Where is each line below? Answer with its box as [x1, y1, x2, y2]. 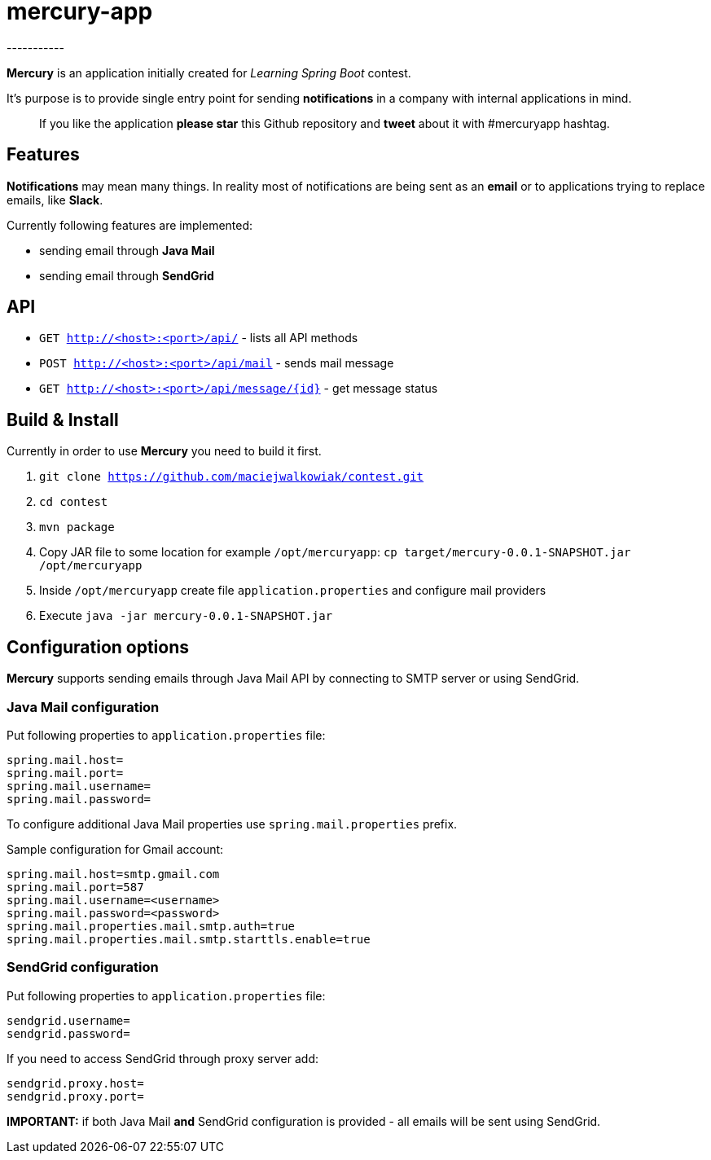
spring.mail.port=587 [7, 880, 144, 894]
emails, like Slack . [7, 192, 103, 207]
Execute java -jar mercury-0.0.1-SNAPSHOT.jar [39, 609, 333, 623]
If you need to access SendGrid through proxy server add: [7, 1051, 318, 1066]
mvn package [39, 521, 115, 534]
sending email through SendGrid [39, 268, 214, 283]
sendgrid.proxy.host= [7, 1076, 144, 1090]
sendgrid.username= [7, 1013, 130, 1027]
